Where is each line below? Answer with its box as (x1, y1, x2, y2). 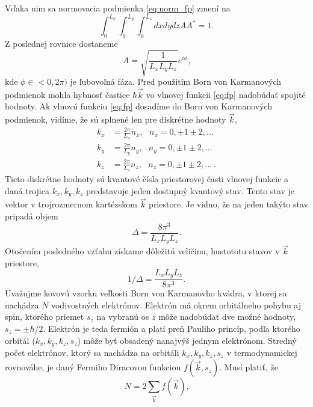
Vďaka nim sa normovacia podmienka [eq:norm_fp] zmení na (5, 2, 231, 14)
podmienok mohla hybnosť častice (5, 88, 130, 100)
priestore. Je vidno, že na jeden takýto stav (149, 198, 308, 210)
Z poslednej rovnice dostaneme (5, 37, 118, 49)
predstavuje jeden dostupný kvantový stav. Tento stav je (85, 184, 295, 197)
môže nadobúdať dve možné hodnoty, (158, 310, 296, 323)
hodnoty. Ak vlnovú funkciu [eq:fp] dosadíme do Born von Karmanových (5, 100, 273, 112)
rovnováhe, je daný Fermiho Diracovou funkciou (5, 361, 181, 373)
